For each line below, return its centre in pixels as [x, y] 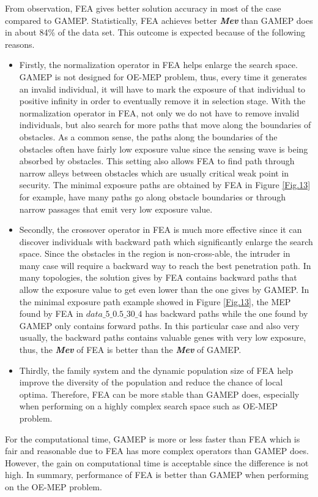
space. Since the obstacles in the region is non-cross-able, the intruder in [155, 253]
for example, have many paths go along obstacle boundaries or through [152, 196]
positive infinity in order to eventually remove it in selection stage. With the [162, 101]
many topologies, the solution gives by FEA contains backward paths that [158, 277]
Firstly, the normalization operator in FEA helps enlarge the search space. [158, 65]
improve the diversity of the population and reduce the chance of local [151, 382]
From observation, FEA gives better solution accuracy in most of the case [143, 8]
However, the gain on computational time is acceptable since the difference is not [157, 462]
